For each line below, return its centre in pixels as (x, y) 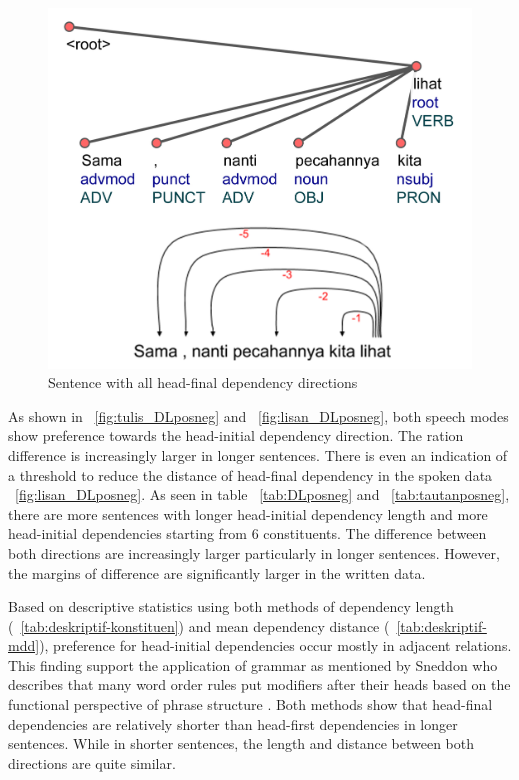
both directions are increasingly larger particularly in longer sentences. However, (254, 552)
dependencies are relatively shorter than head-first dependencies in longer (233, 723)
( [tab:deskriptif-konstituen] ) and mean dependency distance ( (199, 625)
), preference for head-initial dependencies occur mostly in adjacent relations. (275, 645)
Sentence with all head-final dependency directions (203, 382)
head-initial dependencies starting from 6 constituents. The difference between (247, 533)
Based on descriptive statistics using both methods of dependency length (231, 606)
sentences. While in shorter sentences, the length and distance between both (241, 743)
